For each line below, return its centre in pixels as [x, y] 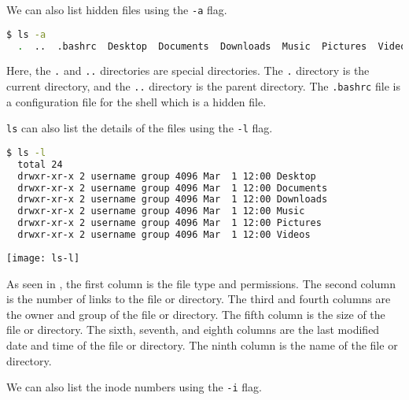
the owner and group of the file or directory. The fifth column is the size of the [196, 314]
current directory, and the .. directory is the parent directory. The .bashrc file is [203, 86]
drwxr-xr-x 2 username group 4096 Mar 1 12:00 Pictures [169, 223]
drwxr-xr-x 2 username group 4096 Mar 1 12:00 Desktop [167, 176]
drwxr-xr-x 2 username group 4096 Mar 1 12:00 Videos [164, 235]
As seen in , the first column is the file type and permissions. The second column [201, 283]
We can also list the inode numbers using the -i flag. [134, 387]
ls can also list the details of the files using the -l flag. [140, 128]
